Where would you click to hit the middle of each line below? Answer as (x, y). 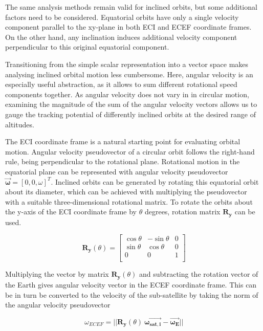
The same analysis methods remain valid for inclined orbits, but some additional (131, 7)
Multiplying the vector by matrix (57, 274)
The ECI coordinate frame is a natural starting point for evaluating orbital (123, 141)
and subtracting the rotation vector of (199, 274)
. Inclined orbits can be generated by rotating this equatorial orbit (155, 181)
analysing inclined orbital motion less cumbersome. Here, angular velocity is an (129, 74)
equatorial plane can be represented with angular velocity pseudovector (117, 171)
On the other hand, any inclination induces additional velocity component (121, 37)
